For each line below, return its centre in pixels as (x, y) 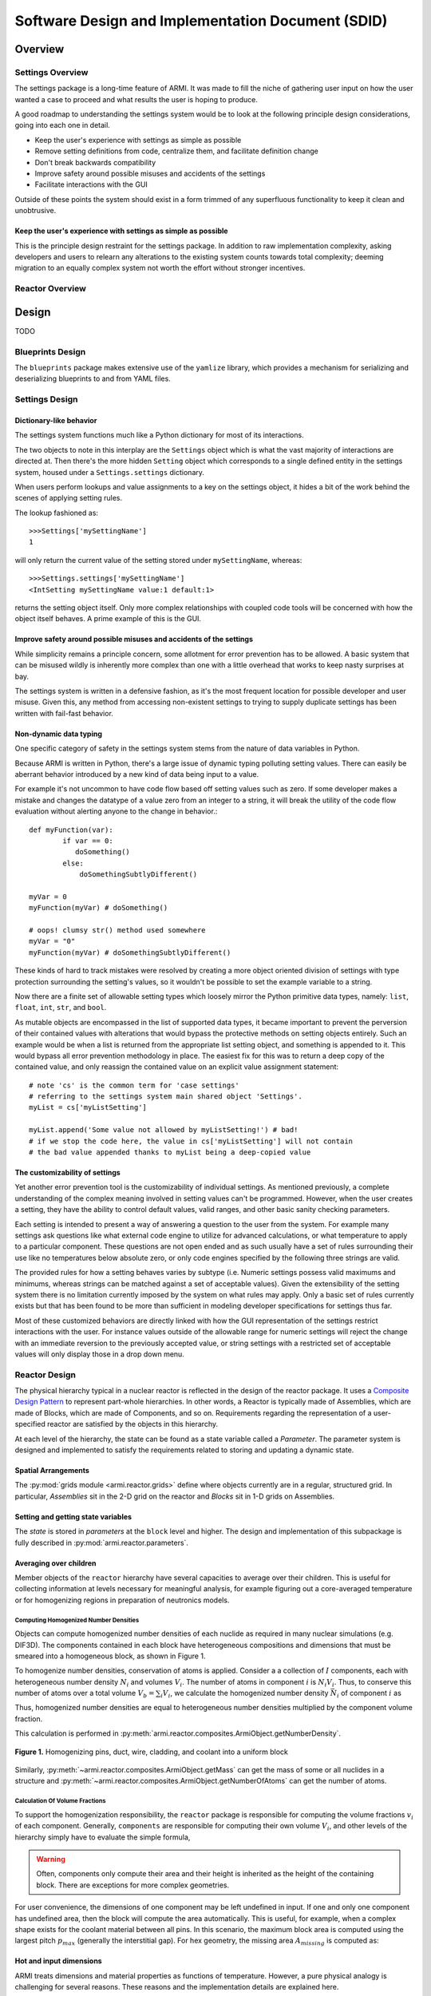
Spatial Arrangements (52, 1470)
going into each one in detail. (63, 125)
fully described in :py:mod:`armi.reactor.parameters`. (102, 1543)
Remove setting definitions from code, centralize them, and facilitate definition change (176, 151)
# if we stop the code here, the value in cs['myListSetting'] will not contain (191, 1141)
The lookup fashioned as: (57, 513)
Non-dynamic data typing (59, 734)
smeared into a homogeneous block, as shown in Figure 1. (110, 1656)
